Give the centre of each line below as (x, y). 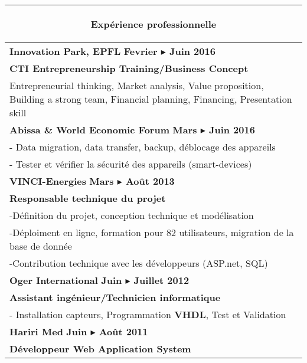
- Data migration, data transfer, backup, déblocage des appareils (143, 147)
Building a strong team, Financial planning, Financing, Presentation (151, 99)
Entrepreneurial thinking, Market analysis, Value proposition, (137, 85)
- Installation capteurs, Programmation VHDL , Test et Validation (148, 314)
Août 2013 (150, 181)
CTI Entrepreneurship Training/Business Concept (129, 68)
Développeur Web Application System (100, 349)
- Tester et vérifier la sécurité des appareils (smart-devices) (131, 164)
